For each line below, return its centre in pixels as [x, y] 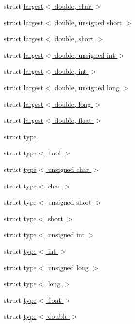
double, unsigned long [87, 87]
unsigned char [68, 169]
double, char [73, 6]
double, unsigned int [85, 55]
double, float [73, 120]
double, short [74, 39]
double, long [73, 104]
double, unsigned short [88, 22]
